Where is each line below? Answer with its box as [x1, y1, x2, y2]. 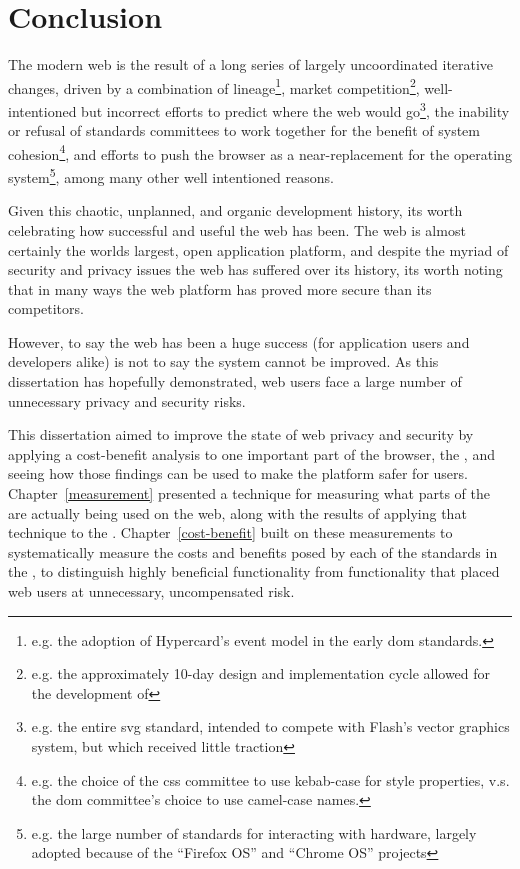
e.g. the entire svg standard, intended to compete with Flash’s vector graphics [31, 716, 510, 737]
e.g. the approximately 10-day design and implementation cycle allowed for [31, 663, 491, 684]
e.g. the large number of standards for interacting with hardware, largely [31, 822, 477, 843]
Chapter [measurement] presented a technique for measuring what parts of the [8, 483, 490, 504]
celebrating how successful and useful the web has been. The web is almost [8, 219, 466, 240]
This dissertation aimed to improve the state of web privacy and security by [8, 424, 474, 445]
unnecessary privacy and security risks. [8, 390, 246, 411]
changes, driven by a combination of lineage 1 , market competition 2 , [8, 74, 420, 98]
